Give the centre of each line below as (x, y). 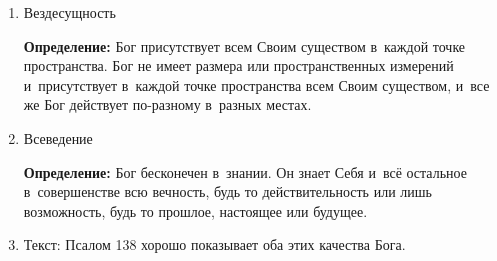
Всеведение (58, 137)
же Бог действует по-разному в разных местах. (167, 104)
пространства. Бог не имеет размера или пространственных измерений (238, 65)
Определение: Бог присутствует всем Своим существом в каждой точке (244, 45)
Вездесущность (69, 12)
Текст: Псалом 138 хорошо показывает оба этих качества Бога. (214, 244)
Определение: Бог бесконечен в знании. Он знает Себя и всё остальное (245, 171)
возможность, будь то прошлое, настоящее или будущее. (195, 210)
